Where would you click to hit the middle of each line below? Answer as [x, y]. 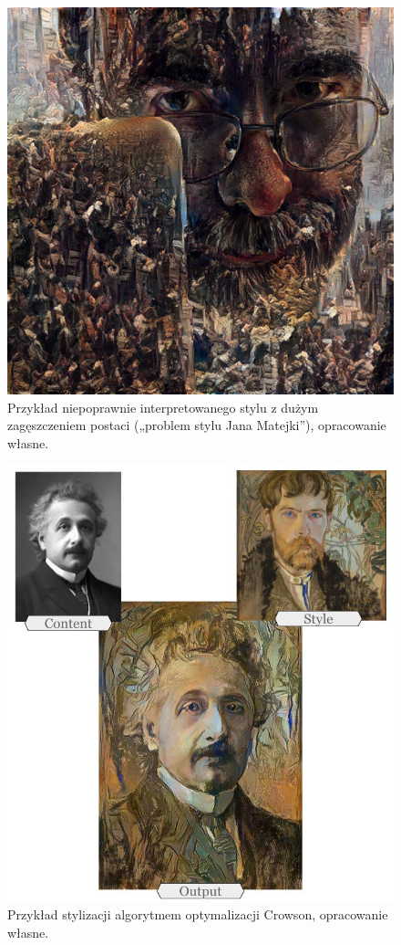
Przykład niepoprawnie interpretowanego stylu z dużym [163, 407]
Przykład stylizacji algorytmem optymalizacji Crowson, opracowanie [198, 914]
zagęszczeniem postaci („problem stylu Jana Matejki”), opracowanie [197, 425]
